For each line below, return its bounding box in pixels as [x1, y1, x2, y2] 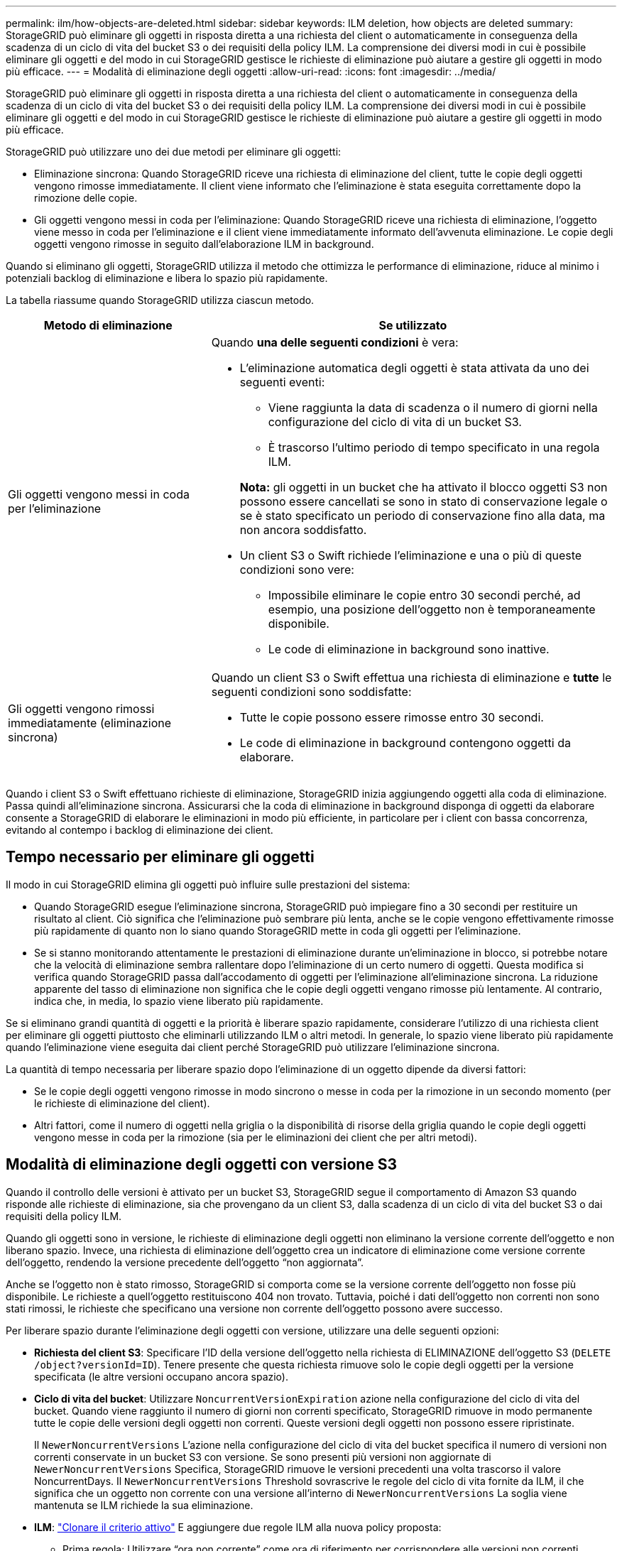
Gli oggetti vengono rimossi [8, 702, 155, 716]
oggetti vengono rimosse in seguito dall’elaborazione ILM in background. [34, 238, 374, 250]
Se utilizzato [378, 318, 447, 332]
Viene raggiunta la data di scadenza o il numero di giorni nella [268, 401, 598, 415]
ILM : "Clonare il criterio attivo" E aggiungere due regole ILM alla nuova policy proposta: [34, 1520, 442, 1533]
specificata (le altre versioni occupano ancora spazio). [34, 1370, 288, 1383]
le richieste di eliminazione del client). [34, 1096, 210, 1109]
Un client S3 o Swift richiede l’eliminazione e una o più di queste [239, 548, 582, 562]
